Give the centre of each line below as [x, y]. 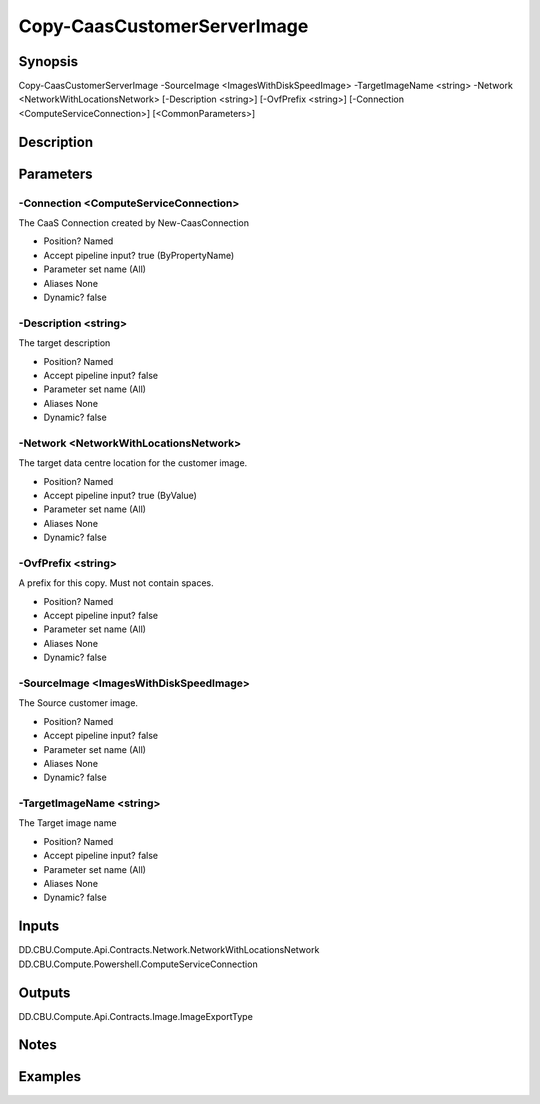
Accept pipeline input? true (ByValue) [120, 495]
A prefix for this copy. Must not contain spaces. [116, 583]
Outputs [44, 992]
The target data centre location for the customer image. [133, 463]
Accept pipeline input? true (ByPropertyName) [139, 255]
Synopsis [48, 61]
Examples [50, 1076]
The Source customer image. [78, 703]
